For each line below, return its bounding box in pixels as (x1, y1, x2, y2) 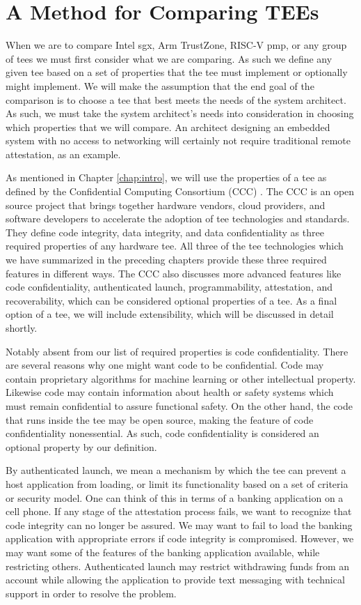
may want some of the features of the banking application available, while (6, 544, 320, 559)
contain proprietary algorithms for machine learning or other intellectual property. (6, 371, 356, 385)
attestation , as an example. (6, 146, 121, 161)
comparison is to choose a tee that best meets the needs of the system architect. (6, 92, 346, 107)
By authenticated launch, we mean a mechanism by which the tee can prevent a (6, 463, 346, 477)
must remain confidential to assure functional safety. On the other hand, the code (6, 398, 353, 413)
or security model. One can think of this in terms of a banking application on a (6, 490, 344, 505)
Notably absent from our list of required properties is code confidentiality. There (6, 344, 348, 358)
